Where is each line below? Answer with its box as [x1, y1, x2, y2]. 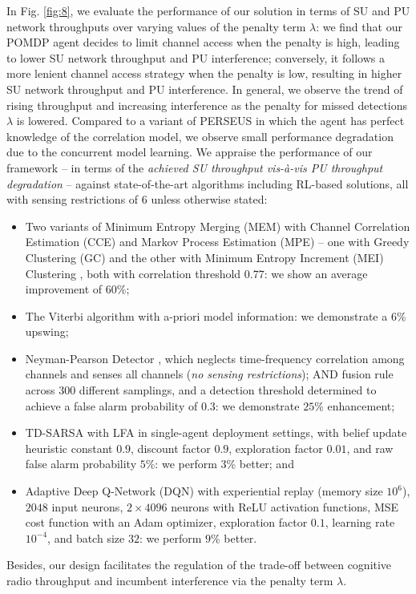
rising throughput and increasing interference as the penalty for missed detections [6, 96, 408, 113]
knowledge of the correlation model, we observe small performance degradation [6, 127, 394, 144]
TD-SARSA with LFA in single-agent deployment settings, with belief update [25, 424, 407, 441]
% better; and [226, 455, 294, 472]
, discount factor [131, 439, 211, 456]
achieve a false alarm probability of [25, 397, 198, 414]
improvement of [25, 281, 103, 297]
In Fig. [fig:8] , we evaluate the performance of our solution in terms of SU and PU [6, 2, 410, 18]
